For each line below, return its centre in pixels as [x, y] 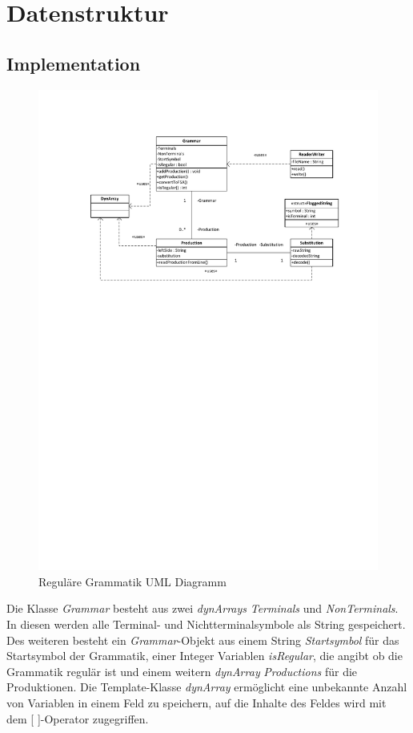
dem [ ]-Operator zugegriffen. [78, 718]
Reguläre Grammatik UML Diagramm [132, 581]
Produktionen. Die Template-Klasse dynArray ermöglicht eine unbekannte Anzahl [207, 687]
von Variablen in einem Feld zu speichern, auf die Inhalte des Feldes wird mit [196, 703]
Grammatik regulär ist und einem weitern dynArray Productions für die [182, 671]
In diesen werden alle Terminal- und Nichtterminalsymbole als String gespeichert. [206, 624]
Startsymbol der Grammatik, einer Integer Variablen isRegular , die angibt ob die [204, 656]
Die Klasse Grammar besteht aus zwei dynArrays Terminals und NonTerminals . [202, 608]
